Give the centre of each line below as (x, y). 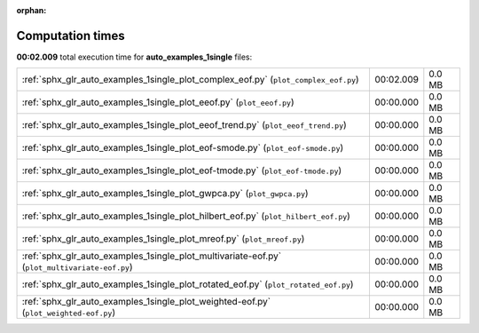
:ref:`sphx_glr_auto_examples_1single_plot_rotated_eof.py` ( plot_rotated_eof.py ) (188, 284)
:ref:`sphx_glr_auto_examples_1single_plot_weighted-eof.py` (146, 302)
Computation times (71, 36)
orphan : (31, 10)
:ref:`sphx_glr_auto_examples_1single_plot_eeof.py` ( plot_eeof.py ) (158, 102)
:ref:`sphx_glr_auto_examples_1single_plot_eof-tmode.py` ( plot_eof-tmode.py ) (182, 170)
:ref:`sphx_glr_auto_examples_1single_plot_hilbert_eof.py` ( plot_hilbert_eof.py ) (186, 216)
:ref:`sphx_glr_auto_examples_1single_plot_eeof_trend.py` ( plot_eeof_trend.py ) (185, 125)
